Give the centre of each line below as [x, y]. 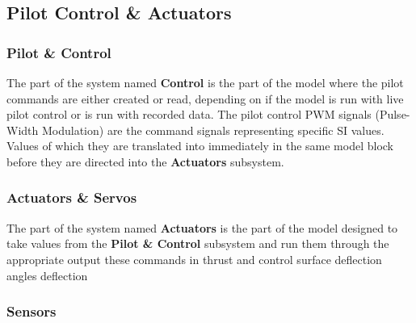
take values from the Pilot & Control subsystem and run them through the [198, 243]
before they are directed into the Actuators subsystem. [145, 161]
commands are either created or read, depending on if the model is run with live [205, 98]
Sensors [32, 311]
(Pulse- [393, 114]
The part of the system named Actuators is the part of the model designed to [202, 227]
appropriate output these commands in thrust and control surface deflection [194, 259]
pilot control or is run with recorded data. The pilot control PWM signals [189, 114]
